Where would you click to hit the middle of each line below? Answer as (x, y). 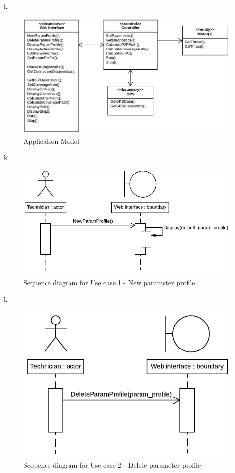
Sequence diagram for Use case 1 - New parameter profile (109, 282)
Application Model (51, 140)
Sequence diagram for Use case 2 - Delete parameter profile (112, 464)
